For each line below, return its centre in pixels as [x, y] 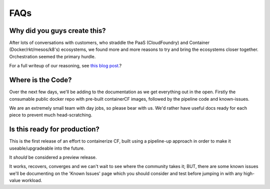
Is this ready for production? [54, 129]
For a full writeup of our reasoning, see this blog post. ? [65, 66]
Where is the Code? [40, 80]
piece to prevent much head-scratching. [51, 115]
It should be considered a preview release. [53, 157]
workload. [32, 181]
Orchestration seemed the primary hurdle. [52, 56]
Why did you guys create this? [57, 31]
